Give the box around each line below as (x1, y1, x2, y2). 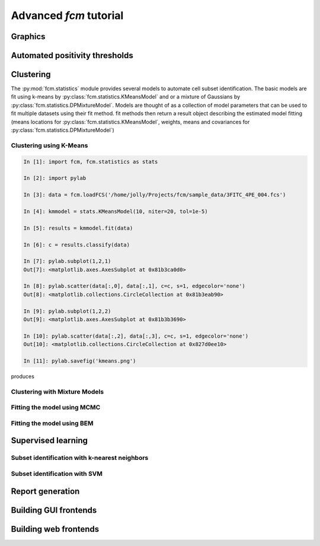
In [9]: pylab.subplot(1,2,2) (23, 307, 111, 315)
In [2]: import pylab (23, 175, 87, 182)
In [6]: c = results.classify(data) (23, 241, 130, 248)
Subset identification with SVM (11, 469, 103, 478)
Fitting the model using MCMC (11, 404, 101, 412)
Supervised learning (11, 436, 88, 446)
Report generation (11, 486, 80, 496)
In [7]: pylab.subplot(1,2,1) (23, 258, 111, 265)
